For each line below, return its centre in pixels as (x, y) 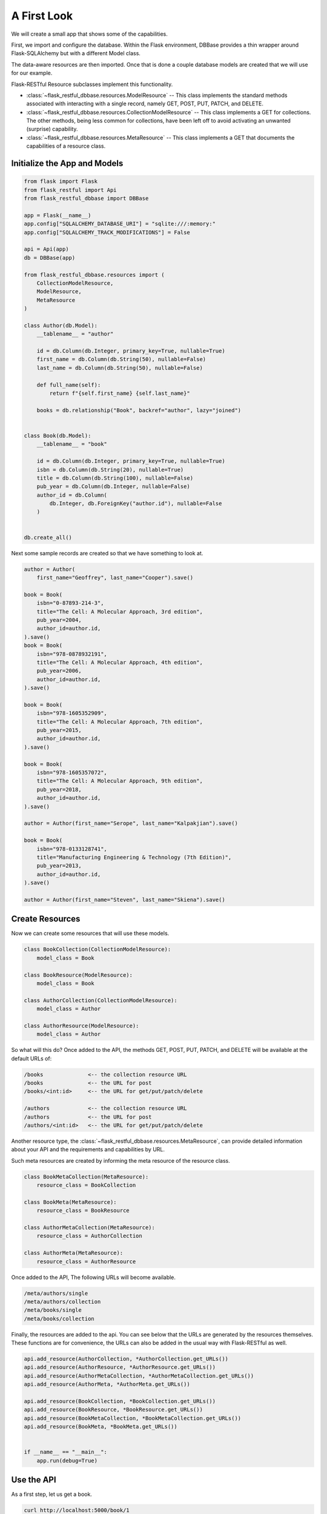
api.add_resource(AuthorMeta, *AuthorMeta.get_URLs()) (107, 1384)
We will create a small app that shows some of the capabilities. (89, 34)
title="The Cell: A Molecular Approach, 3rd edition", (120, 611)
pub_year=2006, (59, 671)
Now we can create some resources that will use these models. (90, 933)
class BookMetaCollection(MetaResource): (86, 1177)
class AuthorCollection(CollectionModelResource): (101, 1000)
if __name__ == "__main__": (65, 1452)
